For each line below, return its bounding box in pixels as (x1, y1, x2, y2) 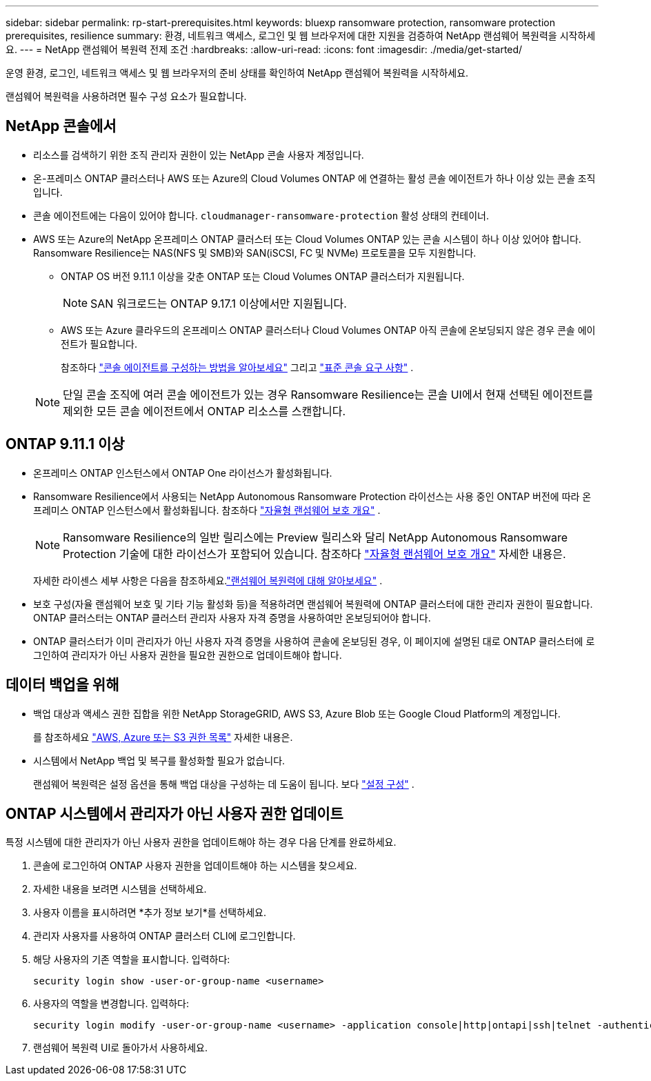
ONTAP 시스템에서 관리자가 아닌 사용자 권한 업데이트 (6, 804, 343, 822)
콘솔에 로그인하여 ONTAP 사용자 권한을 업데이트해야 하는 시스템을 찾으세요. (33, 860, 357, 872)
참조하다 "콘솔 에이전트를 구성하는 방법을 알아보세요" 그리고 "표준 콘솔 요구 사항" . (61, 361, 414, 373)
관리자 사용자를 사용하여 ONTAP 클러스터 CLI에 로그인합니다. (33, 930, 296, 942)
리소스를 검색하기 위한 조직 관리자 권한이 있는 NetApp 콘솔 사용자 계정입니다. (33, 148, 364, 161)
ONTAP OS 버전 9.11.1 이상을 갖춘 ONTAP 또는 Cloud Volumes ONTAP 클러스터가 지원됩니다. (61, 270, 465, 282)
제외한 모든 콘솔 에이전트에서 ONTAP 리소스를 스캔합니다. (63, 404, 346, 418)
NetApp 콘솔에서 (6, 117, 117, 135)
